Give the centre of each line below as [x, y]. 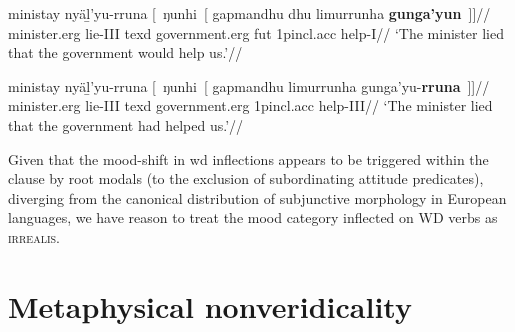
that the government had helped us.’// [126, 124]
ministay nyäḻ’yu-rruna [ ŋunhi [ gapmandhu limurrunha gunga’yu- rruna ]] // [249, 85]
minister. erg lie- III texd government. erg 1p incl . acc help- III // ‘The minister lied [250, 105]
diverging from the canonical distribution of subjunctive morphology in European [257, 197]
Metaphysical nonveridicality [210, 305]
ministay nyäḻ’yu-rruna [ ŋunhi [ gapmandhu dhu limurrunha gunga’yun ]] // [249, 13]
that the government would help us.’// [125, 52]
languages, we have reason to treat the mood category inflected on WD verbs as [253, 217]
